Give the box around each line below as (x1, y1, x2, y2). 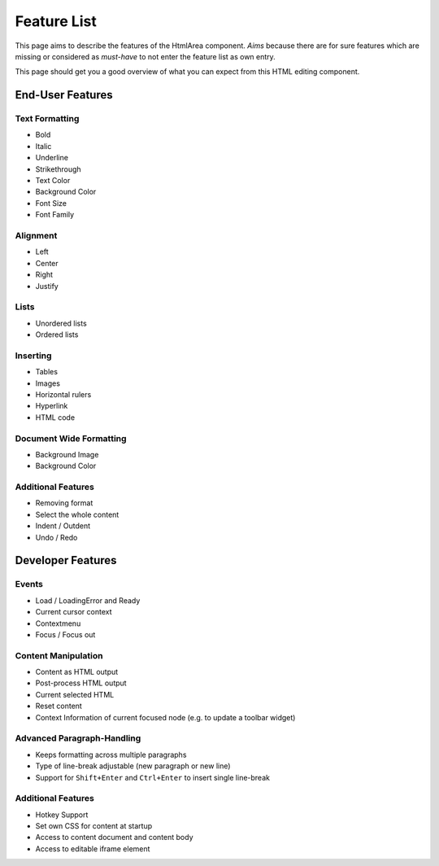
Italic (35, 141, 52, 151)
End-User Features (15, 88, 113, 102)
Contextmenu (35, 619, 81, 628)
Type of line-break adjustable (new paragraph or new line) (35, 761, 231, 771)
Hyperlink (35, 401, 68, 411)
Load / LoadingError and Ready (35, 595, 141, 606)
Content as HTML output (35, 667, 119, 677)
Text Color (35, 176, 71, 186)
